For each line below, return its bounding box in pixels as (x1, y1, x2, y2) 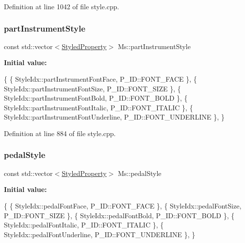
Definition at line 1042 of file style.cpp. (4, 1, 119, 11)
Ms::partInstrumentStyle (117, 41, 191, 51)
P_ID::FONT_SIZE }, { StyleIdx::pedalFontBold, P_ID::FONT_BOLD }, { (4, 210, 235, 220)
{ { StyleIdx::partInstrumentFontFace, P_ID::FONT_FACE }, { (4, 74, 197, 84)
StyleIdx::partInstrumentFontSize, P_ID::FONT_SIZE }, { (4, 83, 181, 93)
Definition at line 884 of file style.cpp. (4, 128, 116, 138)
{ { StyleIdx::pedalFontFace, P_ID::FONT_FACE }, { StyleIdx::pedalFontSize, (4, 200, 242, 210)
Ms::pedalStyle (117, 168, 162, 178)
